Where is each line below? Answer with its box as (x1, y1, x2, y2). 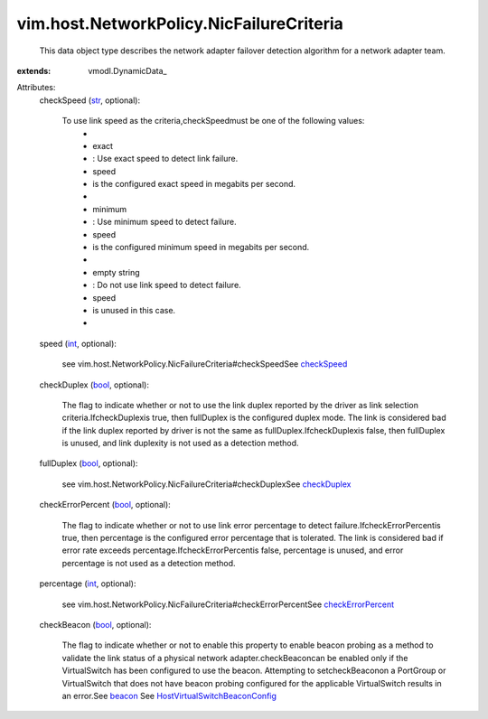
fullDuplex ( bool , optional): (39, 458, 138, 469)
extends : (16, 65, 52, 76)
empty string (92, 266, 140, 277)
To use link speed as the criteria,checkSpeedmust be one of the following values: (61, 116, 365, 126)
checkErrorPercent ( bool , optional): (39, 500, 171, 510)
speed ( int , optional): (39, 338, 117, 349)
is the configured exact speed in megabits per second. (92, 179, 296, 190)
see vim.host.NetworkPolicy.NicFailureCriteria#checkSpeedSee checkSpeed (61, 359, 348, 369)
